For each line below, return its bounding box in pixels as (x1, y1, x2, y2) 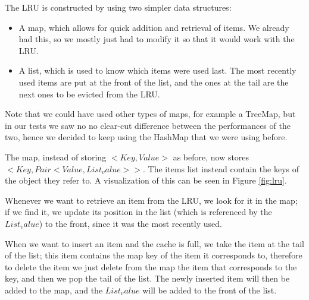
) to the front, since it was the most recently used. (39, 217, 222, 229)
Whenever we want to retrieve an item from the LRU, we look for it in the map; (5, 194, 298, 206)
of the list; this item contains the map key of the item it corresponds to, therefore (5, 249, 302, 261)
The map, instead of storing (5, 150, 107, 163)
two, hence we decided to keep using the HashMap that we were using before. (5, 131, 288, 143)
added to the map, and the (5, 283, 103, 296)
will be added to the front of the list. (142, 283, 277, 296)
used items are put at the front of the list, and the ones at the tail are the (18, 75, 289, 88)
